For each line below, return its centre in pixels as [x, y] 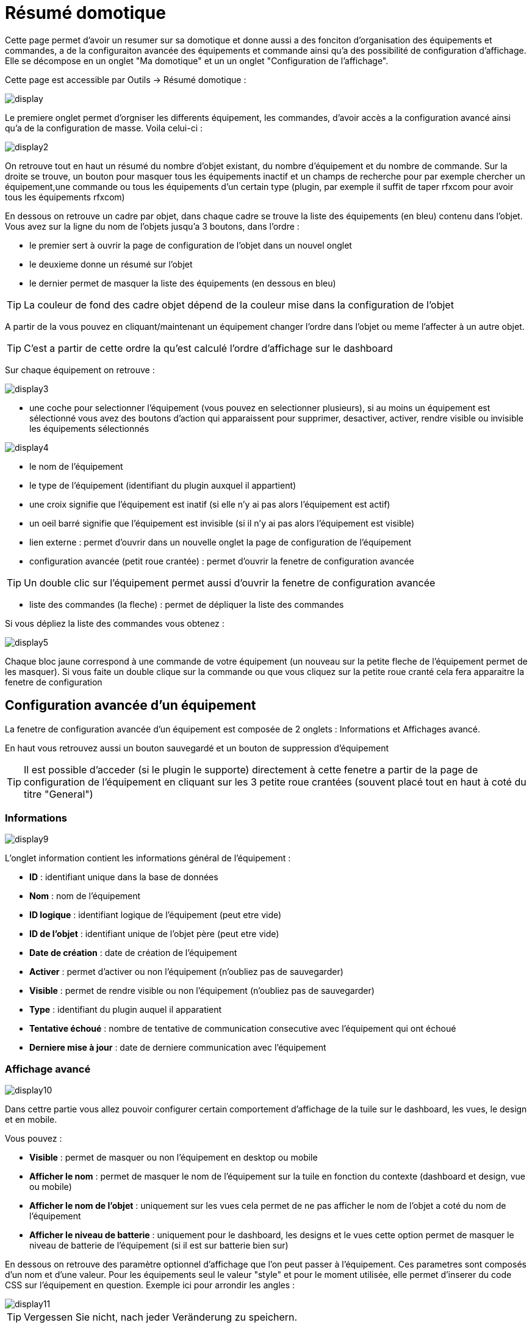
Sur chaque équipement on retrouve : [80, 370]
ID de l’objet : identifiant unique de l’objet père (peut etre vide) [154, 934]
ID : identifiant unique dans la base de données [124, 877]
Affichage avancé [48, 1069]
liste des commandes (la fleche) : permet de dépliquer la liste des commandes [187, 604]
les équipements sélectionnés [89, 428]
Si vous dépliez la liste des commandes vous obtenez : [115, 623]
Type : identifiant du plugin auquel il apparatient [126, 1010]
